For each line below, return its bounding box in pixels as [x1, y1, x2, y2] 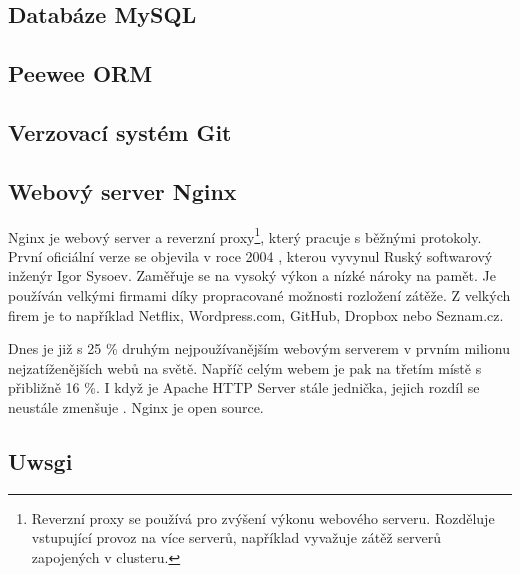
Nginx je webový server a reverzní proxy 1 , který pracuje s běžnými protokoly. [8, 223, 482, 247]
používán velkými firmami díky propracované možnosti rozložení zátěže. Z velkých [8, 284, 511, 305]
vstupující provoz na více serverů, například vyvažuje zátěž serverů [31, 527, 441, 548]
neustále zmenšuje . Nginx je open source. [8, 396, 264, 417]
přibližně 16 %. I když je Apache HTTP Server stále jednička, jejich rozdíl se [8, 377, 480, 398]
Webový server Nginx [8, 175, 237, 206]
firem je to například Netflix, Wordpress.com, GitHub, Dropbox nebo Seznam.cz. [8, 304, 504, 325]
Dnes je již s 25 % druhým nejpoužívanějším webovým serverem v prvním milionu [8, 338, 510, 359]
